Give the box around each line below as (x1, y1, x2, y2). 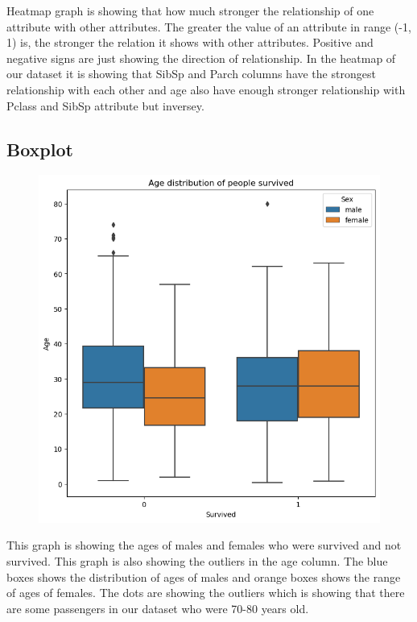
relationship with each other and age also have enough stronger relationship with (6, 81, 406, 97)
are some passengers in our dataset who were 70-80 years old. (6, 599, 309, 616)
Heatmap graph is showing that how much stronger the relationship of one (6, 2, 374, 19)
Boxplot (6, 136, 73, 161)
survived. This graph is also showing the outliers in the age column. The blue (6, 552, 388, 569)
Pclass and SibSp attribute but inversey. (6, 97, 204, 114)
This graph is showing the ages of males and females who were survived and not (6, 537, 402, 554)
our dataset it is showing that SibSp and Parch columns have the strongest (6, 65, 376, 82)
